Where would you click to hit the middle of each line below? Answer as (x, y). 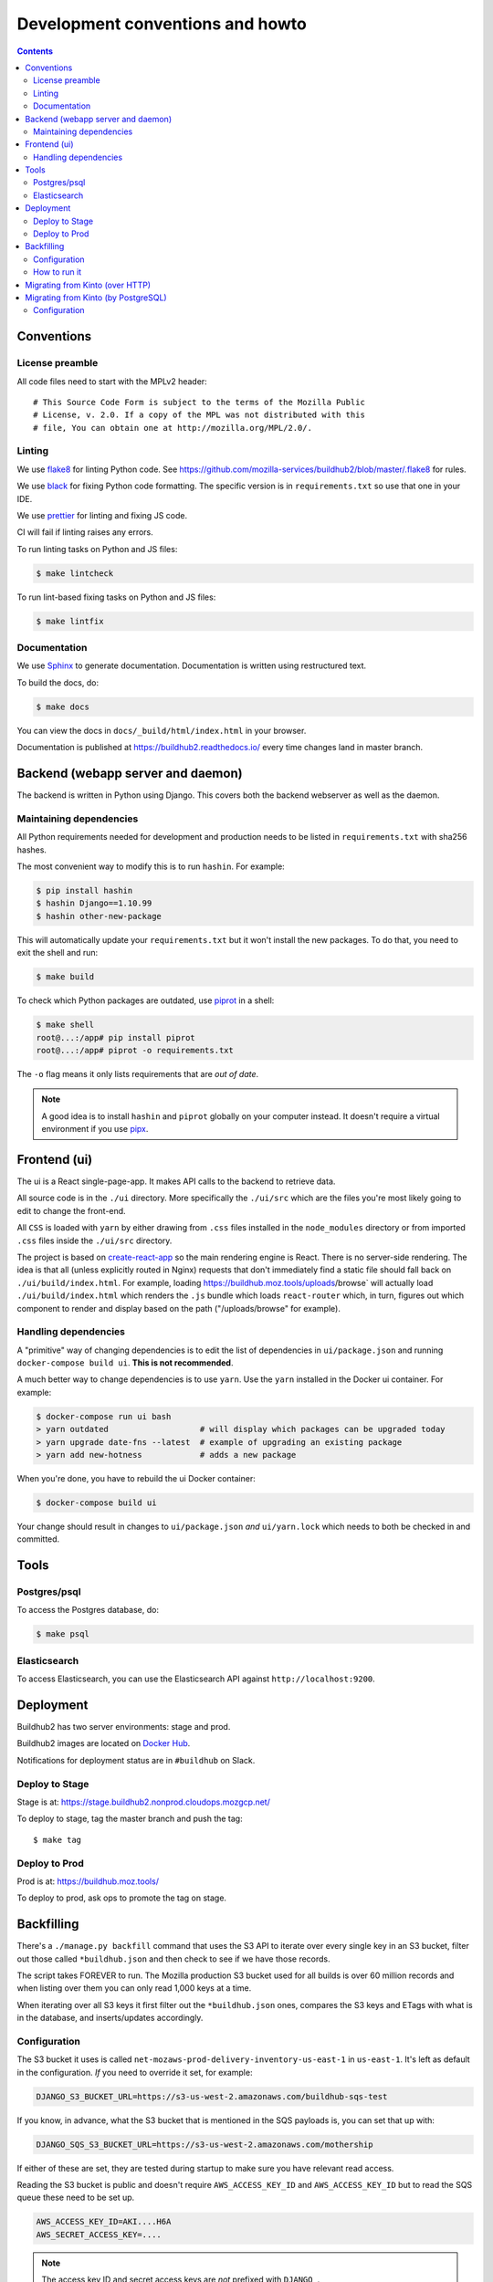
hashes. (32, 850)
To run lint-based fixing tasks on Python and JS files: (116, 597)
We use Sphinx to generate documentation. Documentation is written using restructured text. (192, 665)
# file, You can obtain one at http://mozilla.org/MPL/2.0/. (173, 428)
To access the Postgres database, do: (88, 1610)
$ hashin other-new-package (99, 916)
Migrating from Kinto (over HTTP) (88, 285)
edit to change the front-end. (72, 1210)
